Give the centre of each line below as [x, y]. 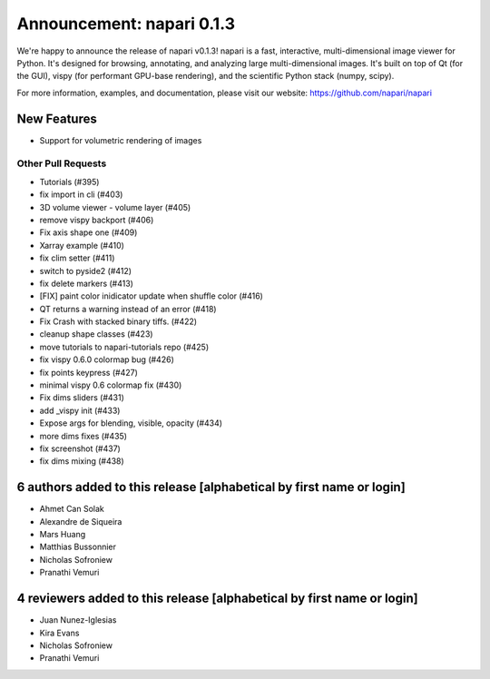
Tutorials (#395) [69, 182]
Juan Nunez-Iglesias [78, 620]
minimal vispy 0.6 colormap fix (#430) [111, 385]
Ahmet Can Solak [72, 509]
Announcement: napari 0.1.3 [126, 24]
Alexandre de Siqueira [81, 521]
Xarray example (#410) [82, 245]
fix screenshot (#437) [80, 448]
